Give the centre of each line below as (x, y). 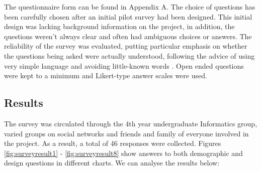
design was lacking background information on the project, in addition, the (119, 26)
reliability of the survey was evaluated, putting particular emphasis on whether (126, 46)
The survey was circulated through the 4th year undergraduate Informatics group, (131, 123)
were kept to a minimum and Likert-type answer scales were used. (106, 75)
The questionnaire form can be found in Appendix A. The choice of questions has (130, 7)
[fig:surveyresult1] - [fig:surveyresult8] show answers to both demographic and (123, 153)
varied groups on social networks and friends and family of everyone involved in (126, 133)
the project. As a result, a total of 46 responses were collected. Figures (113, 143)
